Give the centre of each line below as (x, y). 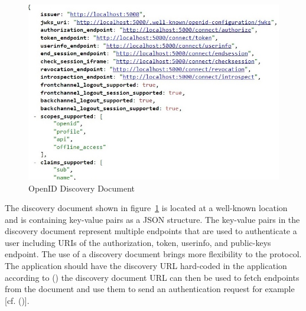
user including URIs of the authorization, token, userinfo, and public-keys (138, 242)
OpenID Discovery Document (82, 188)
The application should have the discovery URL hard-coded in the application (146, 266)
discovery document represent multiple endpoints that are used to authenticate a (151, 231)
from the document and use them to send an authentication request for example (150, 289)
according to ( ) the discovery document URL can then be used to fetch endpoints (152, 277)
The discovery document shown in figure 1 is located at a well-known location (146, 208)
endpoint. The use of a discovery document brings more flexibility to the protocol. (153, 254)
